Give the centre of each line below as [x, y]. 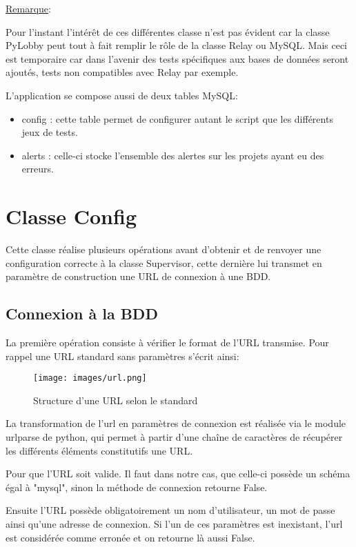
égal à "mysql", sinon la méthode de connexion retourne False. [137, 487]
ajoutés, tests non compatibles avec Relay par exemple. [122, 72]
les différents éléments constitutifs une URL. [99, 450]
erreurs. [38, 169]
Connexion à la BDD [82, 314]
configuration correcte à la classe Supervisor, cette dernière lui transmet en [164, 262]
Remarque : [28, 8]
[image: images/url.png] [90, 378]
